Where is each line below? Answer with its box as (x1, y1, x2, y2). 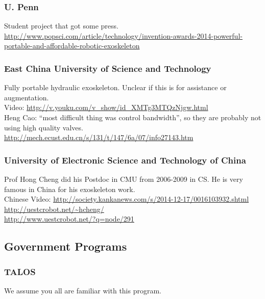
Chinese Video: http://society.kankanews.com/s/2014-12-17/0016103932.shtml (4, 194, 249, 204)
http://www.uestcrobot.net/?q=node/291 (4, 213, 134, 224)
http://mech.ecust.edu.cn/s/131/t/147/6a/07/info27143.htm (4, 132, 194, 143)
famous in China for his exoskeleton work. (4, 183, 135, 194)
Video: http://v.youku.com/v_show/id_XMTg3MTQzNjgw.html (4, 102, 208, 113)
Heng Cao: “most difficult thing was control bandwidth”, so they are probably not (4, 112, 261, 122)
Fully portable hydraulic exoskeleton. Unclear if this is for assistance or (4, 82, 227, 93)
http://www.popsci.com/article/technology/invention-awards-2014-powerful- (4, 30, 243, 41)
